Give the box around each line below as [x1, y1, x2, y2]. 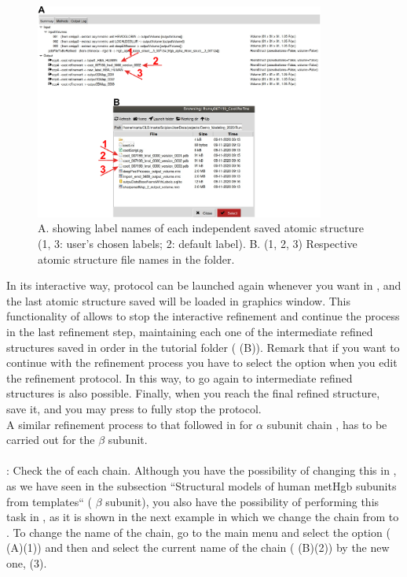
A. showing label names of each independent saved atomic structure [38, 220, 364, 236]
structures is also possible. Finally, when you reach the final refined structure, [6, 385, 380, 401]
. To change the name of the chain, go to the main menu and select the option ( [6, 523, 390, 540]
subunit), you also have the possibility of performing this [105, 493, 379, 509]
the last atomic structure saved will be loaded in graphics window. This [6, 292, 350, 309]
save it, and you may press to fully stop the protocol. [6, 400, 262, 416]
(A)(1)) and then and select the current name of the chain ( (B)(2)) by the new [6, 539, 390, 556]
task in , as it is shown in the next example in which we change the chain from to [6, 509, 399, 525]
